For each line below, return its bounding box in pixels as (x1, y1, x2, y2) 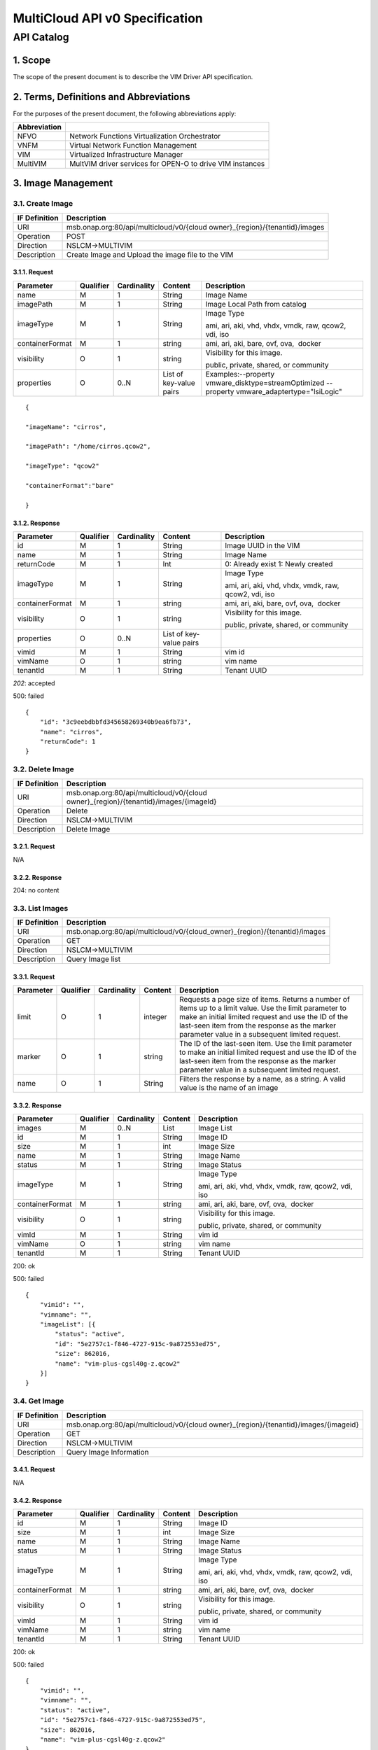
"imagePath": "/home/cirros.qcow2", (25, 442, 151, 451)
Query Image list (66, 954, 121, 964)
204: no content (13, 885, 59, 894)
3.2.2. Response (13, 873, 62, 881)
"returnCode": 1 (39, 738, 96, 745)
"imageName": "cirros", (25, 423, 107, 430)
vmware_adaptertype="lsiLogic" (235, 386, 342, 396)
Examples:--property (205, 369, 275, 379)
